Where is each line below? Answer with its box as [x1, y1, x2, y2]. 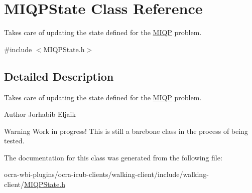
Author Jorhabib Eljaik [4, 109, 76, 119]
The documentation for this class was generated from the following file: [4, 152, 222, 162]
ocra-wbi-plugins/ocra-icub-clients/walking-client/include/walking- [4, 169, 209, 179]
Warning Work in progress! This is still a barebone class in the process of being [4, 125, 248, 136]
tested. [4, 135, 25, 146]
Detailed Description [4, 68, 114, 84]
